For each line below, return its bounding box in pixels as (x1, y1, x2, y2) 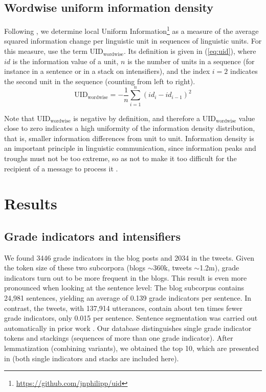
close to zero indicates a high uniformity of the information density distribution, (4, 123, 255, 133)
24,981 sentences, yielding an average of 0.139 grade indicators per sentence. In (4, 292, 252, 303)
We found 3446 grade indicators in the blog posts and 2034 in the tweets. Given (4, 252, 254, 263)
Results (4, 193, 57, 214)
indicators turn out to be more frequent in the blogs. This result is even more (4, 272, 247, 283)
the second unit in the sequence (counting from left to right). (4, 75, 195, 86)
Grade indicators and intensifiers (4, 228, 181, 244)
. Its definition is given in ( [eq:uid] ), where (123, 46, 256, 56)
